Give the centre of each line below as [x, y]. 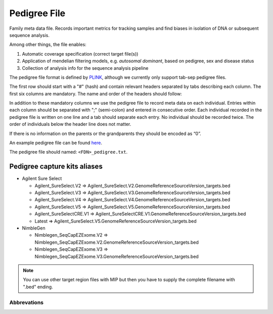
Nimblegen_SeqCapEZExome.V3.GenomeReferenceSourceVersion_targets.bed [117, 256]
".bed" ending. [38, 287]
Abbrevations [27, 302]
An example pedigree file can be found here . [56, 143]
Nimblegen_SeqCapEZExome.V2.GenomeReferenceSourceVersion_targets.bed [117, 242]
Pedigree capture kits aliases [56, 167]
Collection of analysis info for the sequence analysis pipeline [85, 68]
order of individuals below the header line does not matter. [70, 124]
